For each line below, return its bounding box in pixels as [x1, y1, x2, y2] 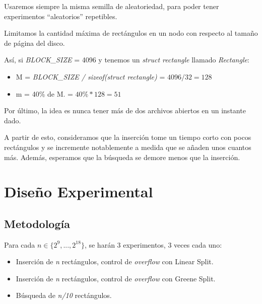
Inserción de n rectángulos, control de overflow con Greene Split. [16, 273, 216, 283]
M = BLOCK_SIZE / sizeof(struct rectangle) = [16, 71, 165, 82]
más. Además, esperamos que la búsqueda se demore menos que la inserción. [4, 151, 240, 162]
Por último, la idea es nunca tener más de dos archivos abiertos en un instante [4, 105, 246, 116]
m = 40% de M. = [16, 88, 73, 99]
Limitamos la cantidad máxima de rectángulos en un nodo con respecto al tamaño [4, 28, 258, 38]
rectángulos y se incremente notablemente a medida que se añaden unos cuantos [4, 141, 251, 152]
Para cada [4, 239, 35, 250]
